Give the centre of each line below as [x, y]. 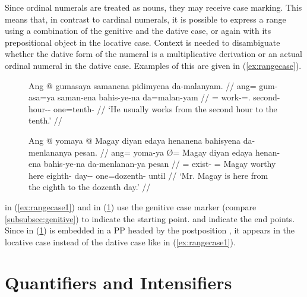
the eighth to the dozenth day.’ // [90, 187]
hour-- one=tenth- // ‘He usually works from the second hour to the [153, 108]
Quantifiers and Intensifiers [118, 282]
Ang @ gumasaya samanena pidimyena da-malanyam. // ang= [143, 85]
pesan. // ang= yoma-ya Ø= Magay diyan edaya [164, 152]
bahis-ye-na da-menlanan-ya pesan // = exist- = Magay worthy [160, 164]
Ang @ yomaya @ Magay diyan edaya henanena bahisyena [135, 140]
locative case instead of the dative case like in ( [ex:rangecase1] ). [120, 241]
